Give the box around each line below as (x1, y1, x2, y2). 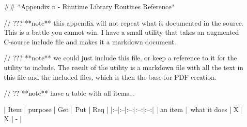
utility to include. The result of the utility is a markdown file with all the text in (4, 62, 244, 72)
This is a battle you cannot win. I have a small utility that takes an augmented (4, 27, 239, 37)
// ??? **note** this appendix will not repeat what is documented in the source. (4, 17, 244, 28)
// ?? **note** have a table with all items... (4, 88, 135, 98)
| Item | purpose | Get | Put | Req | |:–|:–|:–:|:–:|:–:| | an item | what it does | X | (4, 104, 243, 114)
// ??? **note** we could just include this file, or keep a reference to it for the (4, 53, 237, 63)
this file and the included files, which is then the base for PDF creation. (4, 71, 216, 82)
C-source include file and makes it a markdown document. (4, 36, 176, 46)
